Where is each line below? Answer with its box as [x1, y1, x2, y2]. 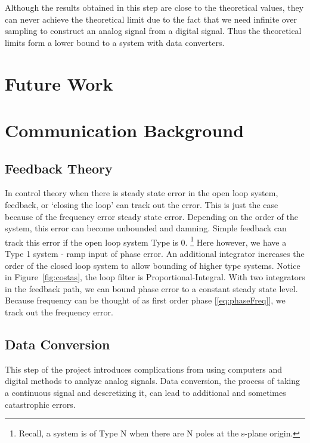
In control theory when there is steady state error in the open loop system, [5, 187, 278, 199]
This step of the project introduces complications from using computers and [5, 363, 282, 375]
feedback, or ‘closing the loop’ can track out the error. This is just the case [5, 198, 278, 210]
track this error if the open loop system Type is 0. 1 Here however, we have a [5, 234, 287, 248]
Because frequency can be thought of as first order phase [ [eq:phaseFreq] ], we [5, 294, 286, 306]
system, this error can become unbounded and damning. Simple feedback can [5, 222, 287, 234]
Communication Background [5, 117, 244, 142]
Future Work [5, 71, 113, 95]
